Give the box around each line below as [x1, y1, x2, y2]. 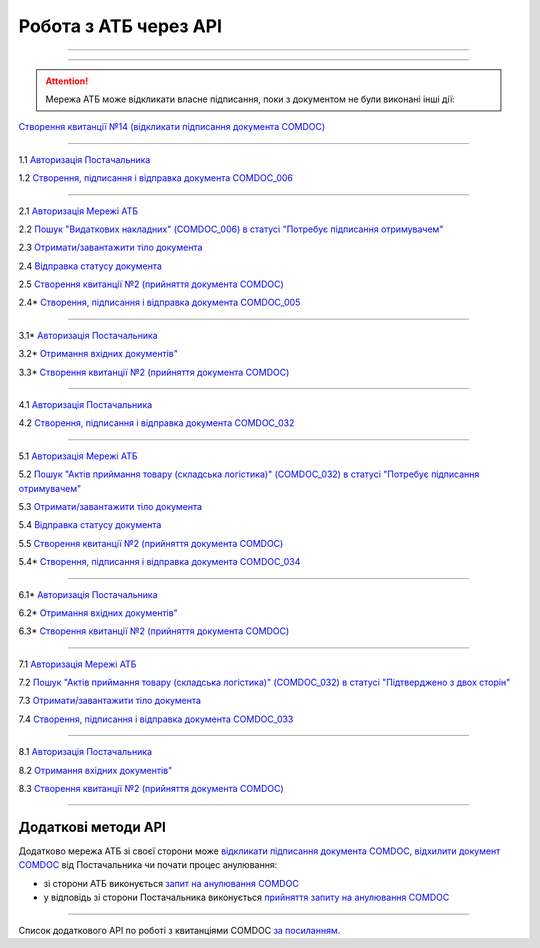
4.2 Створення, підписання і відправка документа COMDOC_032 [18, 417, 295, 429]
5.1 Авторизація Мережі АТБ [18, 450, 139, 462]
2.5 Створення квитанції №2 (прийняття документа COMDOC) [18, 278, 284, 290]
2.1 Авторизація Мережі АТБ [18, 205, 139, 217]
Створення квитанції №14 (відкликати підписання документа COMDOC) [18, 121, 326, 133]
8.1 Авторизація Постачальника [18, 746, 153, 758]
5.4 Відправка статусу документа [18, 519, 162, 531]
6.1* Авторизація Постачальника [18, 588, 158, 600]
